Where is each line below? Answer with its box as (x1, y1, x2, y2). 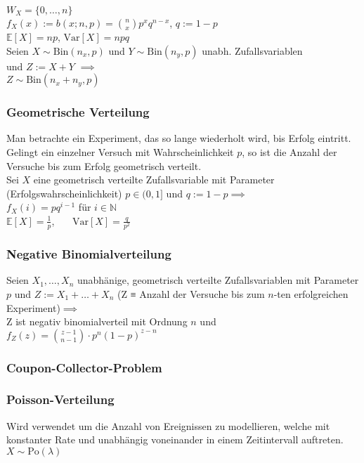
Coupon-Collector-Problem (6, 358, 162, 376)
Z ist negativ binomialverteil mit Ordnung (6, 314, 188, 329)
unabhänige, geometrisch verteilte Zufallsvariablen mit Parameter (77, 273, 359, 287)
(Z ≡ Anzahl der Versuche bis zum (117, 286, 265, 301)
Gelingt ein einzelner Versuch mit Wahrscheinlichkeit (6, 145, 234, 159)
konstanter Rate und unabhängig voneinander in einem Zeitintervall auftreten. (6, 432, 344, 447)
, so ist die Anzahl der (242, 145, 337, 159)
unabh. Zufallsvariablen (202, 43, 303, 58)
